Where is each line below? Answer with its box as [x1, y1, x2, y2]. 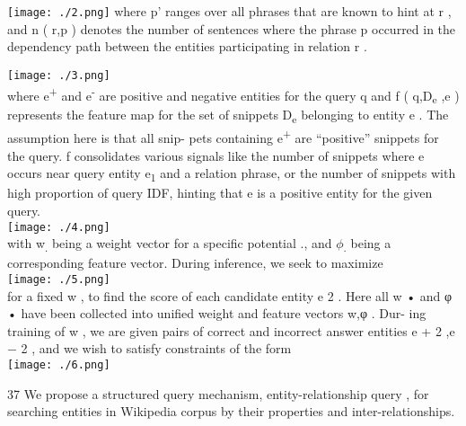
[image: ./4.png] [7, 220, 110, 234]
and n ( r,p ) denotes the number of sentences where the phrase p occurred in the [7, 19, 456, 38]
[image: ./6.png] [7, 358, 110, 371]
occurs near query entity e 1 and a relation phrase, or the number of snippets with [7, 164, 456, 185]
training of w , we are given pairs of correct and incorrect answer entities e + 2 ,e [7, 321, 455, 340]
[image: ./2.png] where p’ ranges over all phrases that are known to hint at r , [7, 2, 452, 20]
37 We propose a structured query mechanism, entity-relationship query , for [7, 384, 429, 403]
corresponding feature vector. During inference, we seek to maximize [7, 253, 383, 272]
